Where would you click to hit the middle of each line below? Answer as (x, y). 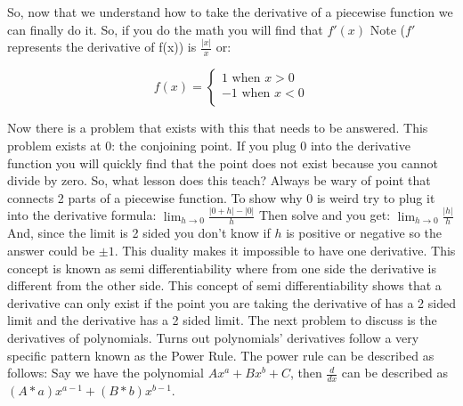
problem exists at (54, 145)
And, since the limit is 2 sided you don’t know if (139, 233)
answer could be (51, 251)
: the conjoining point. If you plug (204, 145)
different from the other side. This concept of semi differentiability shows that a (224, 285)
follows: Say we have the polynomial (106, 373)
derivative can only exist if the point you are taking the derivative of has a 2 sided (231, 302)
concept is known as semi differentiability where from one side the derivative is (222, 268)
